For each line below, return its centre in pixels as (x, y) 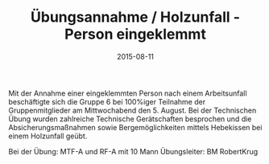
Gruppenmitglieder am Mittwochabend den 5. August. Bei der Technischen (132, 110)
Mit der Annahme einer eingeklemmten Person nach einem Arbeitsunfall (128, 93)
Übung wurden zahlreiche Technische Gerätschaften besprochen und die (130, 119)
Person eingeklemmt (135, 34)
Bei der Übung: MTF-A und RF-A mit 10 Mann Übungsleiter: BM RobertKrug (133, 151)
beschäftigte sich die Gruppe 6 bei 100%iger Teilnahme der (107, 101)
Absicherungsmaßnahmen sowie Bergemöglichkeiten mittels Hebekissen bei (135, 127)
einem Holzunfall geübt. (48, 136)
